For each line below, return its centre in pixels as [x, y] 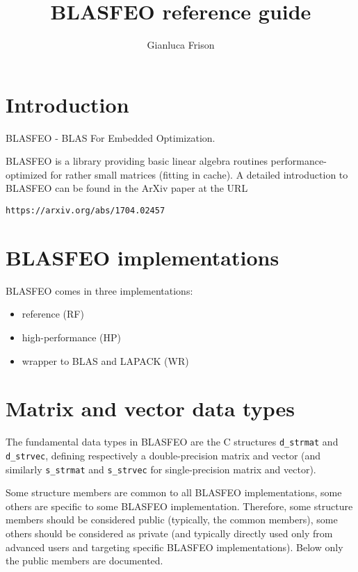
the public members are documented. [84, 561]
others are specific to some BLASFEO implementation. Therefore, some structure [179, 506]
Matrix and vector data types [150, 408]
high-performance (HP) [72, 337]
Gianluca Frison [181, 45]
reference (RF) [53, 314]
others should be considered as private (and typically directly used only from [169, 533]
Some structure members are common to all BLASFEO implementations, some [174, 492]
